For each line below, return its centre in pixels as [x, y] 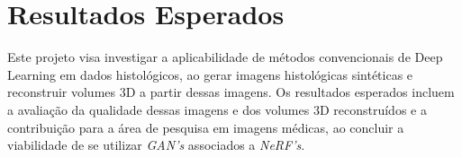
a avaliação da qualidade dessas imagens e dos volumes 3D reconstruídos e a [217, 109]
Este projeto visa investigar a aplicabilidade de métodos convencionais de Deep [225, 57]
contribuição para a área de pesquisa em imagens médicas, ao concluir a [206, 127]
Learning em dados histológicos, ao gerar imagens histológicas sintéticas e [210, 74]
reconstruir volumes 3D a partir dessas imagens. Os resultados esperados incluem [231, 92]
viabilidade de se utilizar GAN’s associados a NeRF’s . [156, 145]
